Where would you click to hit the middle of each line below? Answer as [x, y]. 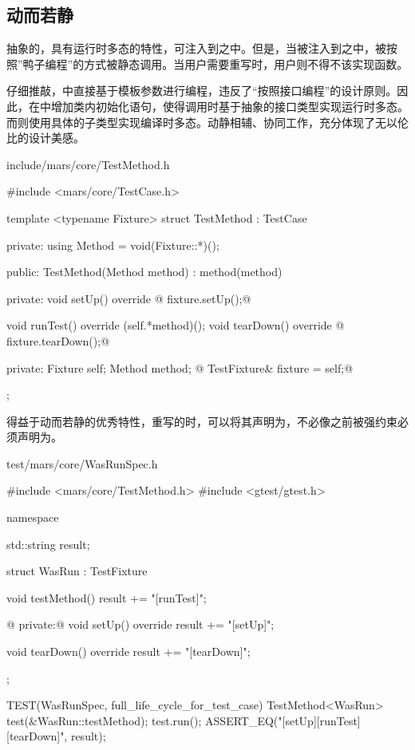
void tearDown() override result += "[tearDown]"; [128, 651]
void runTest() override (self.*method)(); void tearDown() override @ [176, 325]
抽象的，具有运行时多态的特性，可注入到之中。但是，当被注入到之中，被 [196, 48]
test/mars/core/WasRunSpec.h [82, 463]
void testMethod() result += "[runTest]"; [107, 597]
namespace [33, 517]
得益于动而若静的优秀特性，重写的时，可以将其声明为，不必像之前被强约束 [202, 421]
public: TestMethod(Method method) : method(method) [144, 272]
